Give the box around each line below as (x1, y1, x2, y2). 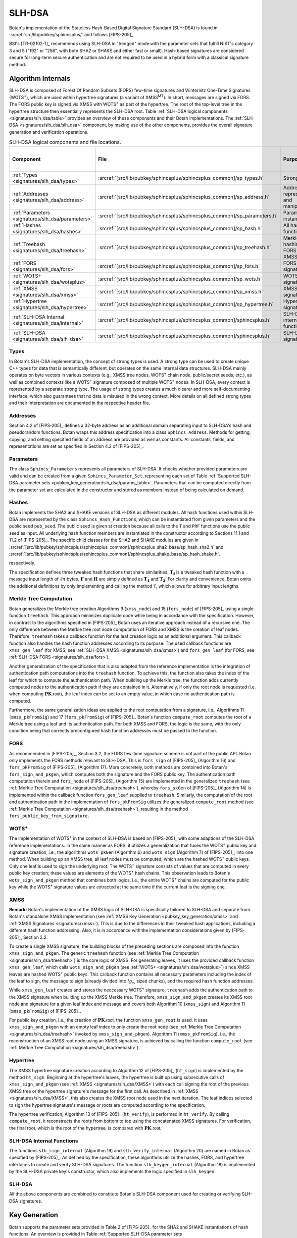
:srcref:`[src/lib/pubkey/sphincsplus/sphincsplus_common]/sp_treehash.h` (98, 244, 272, 251)
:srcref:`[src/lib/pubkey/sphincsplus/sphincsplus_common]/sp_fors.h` (98, 262, 260, 269)
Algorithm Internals (9, 74, 71, 83)
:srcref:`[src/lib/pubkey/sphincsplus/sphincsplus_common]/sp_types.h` (98, 174, 264, 181)
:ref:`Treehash (12, 241, 46, 248)
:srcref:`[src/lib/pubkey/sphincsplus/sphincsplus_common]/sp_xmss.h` (98, 288, 263, 295)
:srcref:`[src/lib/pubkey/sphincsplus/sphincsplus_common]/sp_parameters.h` (98, 212, 278, 219)
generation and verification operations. (9, 129, 89, 135)
